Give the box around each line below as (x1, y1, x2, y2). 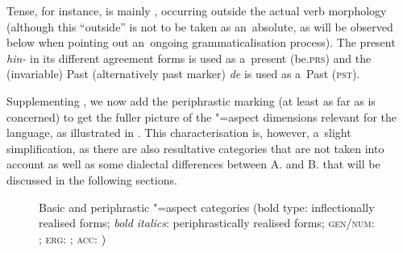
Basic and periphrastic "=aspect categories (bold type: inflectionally (39, 198, 375, 215)
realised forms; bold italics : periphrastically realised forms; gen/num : (39, 214, 375, 231)
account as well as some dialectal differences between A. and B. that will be (6, 156, 380, 172)
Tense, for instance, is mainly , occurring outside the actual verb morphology (6, 2, 387, 19)
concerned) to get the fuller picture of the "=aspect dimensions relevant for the (6, 108, 397, 125)
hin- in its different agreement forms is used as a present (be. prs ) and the (6, 49, 372, 66)
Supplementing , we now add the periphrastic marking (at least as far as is (6, 92, 376, 109)
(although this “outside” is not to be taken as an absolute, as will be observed (6, 18, 393, 35)
